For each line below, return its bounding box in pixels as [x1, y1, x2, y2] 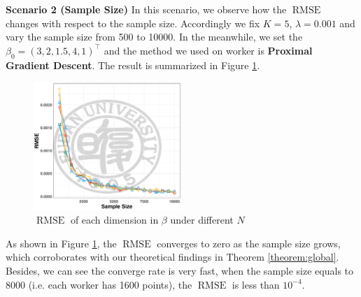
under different [170, 212, 234, 227]
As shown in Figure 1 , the [6, 236, 117, 250]
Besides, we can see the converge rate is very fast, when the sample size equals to [6, 263, 354, 277]
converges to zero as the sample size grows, [157, 236, 341, 250]
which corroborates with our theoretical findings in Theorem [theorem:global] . [6, 249, 339, 264]
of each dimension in [70, 212, 159, 227]
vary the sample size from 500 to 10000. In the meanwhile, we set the [6, 29, 303, 44]
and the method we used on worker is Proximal [104, 43, 313, 57]
